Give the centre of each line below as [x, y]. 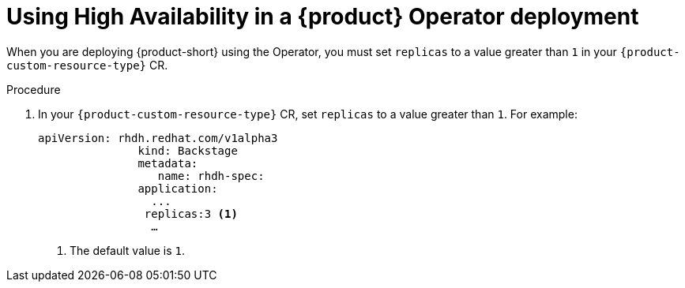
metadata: [168, 163]
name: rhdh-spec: [211, 176]
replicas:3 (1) [191, 213]
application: [178, 188]
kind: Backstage [188, 150]
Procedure [34, 89]
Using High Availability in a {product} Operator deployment [323, 17]
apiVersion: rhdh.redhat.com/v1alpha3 [158, 138]
